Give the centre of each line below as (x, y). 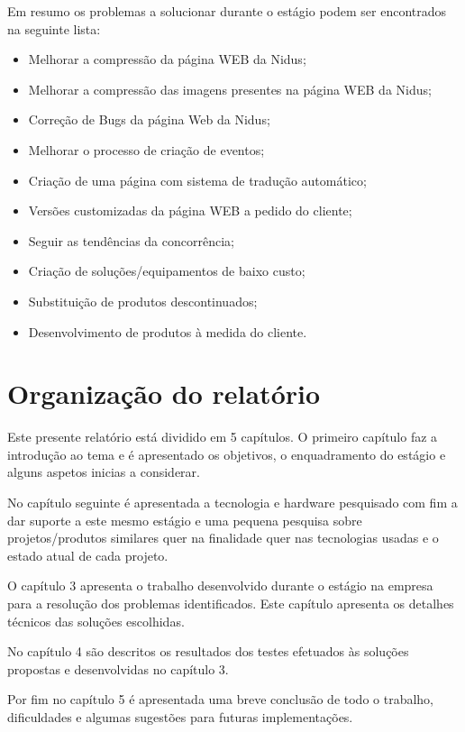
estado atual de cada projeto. (88, 555)
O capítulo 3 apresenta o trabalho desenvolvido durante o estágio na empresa (220, 586)
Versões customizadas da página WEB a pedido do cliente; (190, 210)
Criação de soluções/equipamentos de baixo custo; (167, 271)
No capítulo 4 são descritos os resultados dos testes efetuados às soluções (208, 651)
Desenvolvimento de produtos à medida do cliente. (168, 331)
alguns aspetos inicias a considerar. (104, 472)
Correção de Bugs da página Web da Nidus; (149, 119)
